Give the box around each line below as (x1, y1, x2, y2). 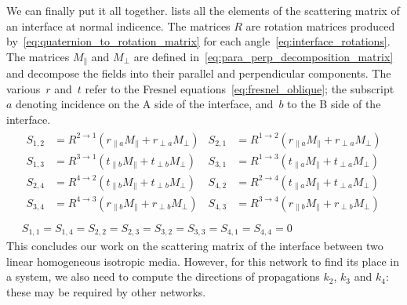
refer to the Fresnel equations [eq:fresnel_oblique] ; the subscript (85, 80, 394, 96)
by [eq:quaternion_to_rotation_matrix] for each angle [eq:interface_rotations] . (6, 33, 391, 49)
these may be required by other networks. (6, 284, 206, 300)
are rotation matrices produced (245, 17, 395, 34)
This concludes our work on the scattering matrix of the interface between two (6, 238, 383, 254)
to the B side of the (287, 96, 381, 112)
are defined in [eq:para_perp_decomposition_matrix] (133, 48, 394, 64)
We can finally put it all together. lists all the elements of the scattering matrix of (6, 2, 400, 18)
